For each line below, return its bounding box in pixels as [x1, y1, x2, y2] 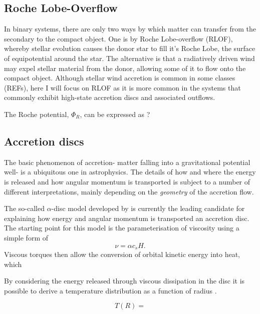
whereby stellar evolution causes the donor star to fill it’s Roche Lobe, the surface [4, 43, 255, 53]
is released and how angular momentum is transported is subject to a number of [4, 176, 250, 186]
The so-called [4, 203, 45, 213]
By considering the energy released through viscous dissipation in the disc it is [4, 275, 245, 286]
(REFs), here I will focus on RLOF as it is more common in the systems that [4, 82, 241, 92]
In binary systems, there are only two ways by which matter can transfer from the [4, 23, 256, 34]
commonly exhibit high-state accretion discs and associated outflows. [4, 92, 215, 102]
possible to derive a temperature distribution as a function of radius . [4, 285, 217, 295]
